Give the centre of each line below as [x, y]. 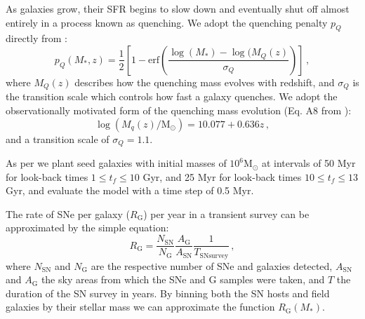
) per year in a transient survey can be [226, 213]
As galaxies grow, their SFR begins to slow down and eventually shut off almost [178, 8]
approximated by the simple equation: [87, 228]
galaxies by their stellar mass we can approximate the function [140, 307]
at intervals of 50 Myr [308, 163]
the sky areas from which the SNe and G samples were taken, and [183, 279]
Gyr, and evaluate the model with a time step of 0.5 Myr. [130, 190]
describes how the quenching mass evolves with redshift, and [205, 82]
